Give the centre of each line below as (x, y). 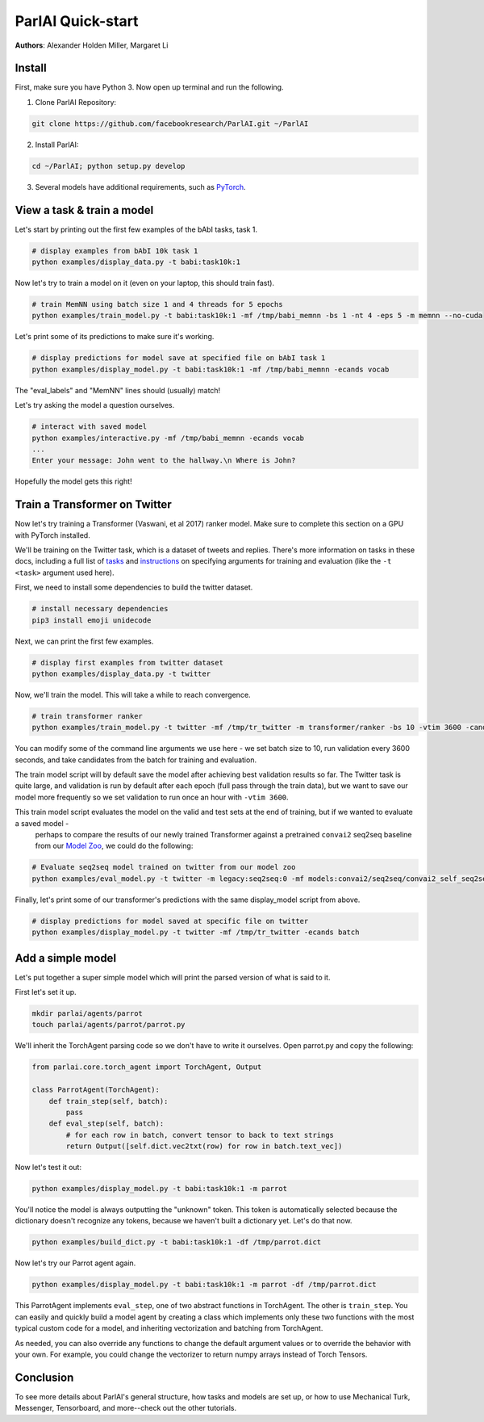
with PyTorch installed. (52, 535)
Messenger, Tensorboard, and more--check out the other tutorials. (126, 1408)
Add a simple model (66, 958)
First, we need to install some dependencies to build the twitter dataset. (134, 587)
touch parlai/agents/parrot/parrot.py (108, 1025)
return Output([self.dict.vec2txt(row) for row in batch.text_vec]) (204, 1146)
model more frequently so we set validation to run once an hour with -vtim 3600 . (152, 797)
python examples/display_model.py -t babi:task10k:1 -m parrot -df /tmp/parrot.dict (204, 1285)
